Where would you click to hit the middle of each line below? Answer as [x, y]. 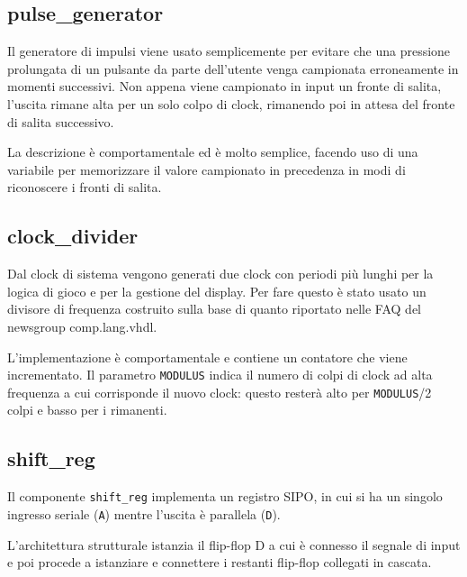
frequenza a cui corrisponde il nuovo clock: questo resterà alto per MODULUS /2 [220, 392]
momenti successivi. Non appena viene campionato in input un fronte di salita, [225, 86]
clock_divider [73, 236]
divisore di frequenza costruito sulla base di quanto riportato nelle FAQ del [215, 309]
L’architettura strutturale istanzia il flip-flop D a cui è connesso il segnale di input [234, 544]
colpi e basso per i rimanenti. [87, 410]
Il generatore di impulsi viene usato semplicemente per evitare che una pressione [229, 51]
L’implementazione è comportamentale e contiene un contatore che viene [207, 357]
